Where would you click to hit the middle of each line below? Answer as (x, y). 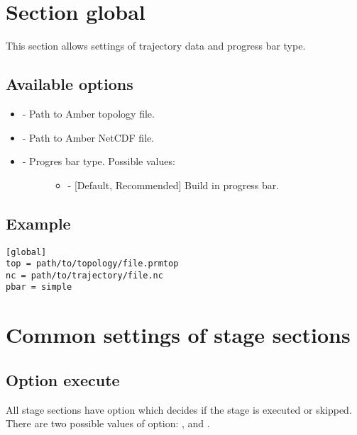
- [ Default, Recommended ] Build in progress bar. (174, 185)
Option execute (63, 379)
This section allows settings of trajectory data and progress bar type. (156, 46)
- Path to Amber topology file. (88, 113)
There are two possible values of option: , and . (108, 423)
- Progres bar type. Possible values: (99, 161)
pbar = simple (39, 287)
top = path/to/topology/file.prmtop (92, 264)
